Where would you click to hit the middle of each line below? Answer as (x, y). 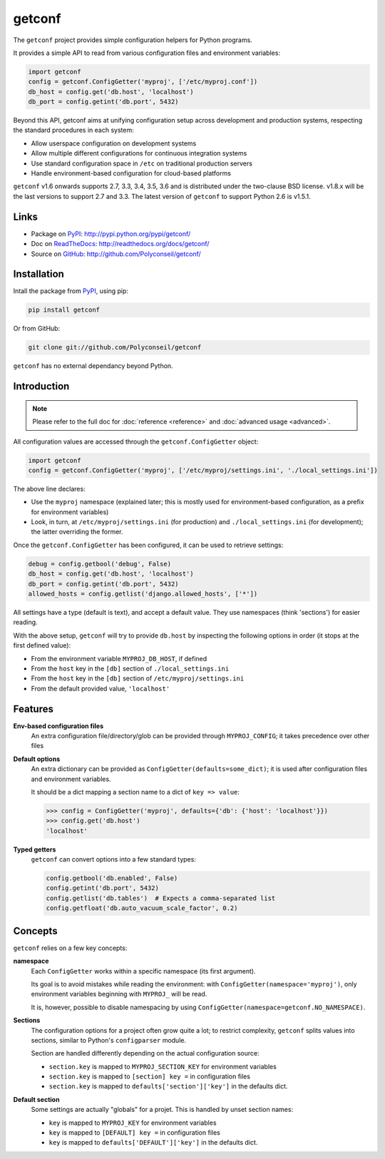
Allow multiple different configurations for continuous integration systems (139, 153)
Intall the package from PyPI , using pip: (71, 291)
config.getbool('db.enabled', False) (112, 878)
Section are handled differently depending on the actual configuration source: (145, 1053)
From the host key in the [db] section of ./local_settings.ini (130, 668)
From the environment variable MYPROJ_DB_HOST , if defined (119, 658)
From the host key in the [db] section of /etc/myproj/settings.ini (138, 678)
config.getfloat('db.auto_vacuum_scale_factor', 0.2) (142, 908)
